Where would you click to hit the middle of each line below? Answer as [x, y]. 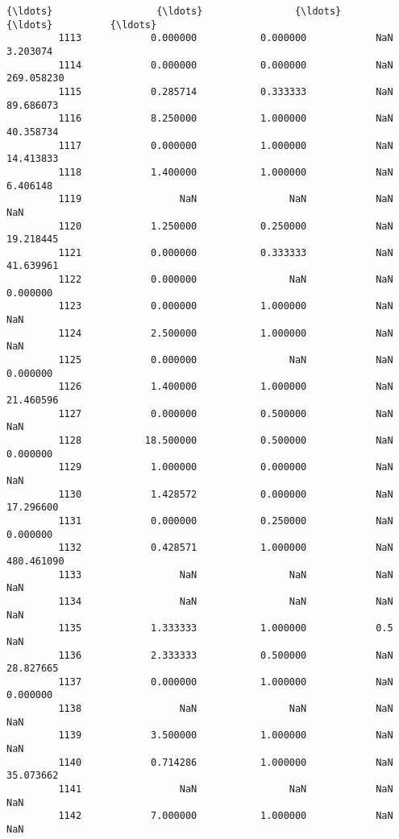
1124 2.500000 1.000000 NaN [226, 333]
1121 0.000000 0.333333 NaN [226, 252]
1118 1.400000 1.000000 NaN [226, 172]
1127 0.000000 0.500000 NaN [226, 413]
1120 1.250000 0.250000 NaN [226, 226]
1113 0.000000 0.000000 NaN [226, 38]
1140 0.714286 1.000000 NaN [226, 762]
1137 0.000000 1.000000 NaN [226, 682]
